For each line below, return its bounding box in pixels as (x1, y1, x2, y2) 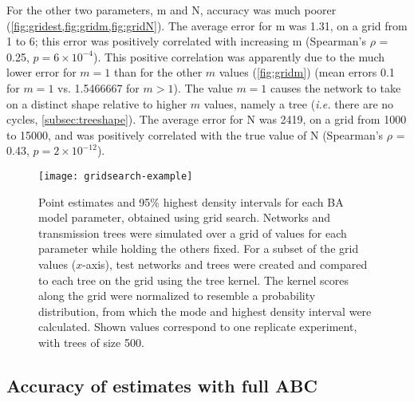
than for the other (113, 64, 203, 81)
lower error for (6, 64, 77, 81)
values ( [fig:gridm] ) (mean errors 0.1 (219, 64, 395, 81)
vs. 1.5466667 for (57, 79, 140, 96)
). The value (173, 79, 233, 96)
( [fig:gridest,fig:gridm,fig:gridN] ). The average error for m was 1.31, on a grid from (6, 17, 408, 33)
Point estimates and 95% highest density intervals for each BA (38, 193, 344, 210)
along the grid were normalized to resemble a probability (38, 287, 316, 304)
